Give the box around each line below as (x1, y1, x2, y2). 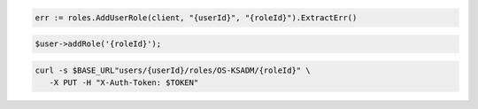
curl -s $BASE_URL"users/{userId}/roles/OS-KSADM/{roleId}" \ (35, 65, 311, 75)
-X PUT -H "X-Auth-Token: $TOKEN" (49, 78, 199, 88)
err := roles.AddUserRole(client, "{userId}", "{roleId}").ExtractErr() (35, 12, 358, 22)
